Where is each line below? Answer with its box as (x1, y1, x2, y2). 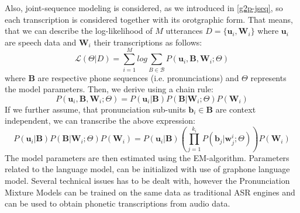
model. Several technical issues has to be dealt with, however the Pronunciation (5, 174, 290, 186)
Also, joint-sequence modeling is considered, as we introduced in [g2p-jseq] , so (5, 2, 283, 13)
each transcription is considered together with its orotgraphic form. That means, (5, 13, 293, 25)
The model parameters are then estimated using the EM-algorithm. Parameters (5, 151, 289, 163)
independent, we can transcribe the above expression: (5, 114, 195, 127)
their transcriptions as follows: (94, 36, 202, 48)
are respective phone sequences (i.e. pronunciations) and (37, 71, 239, 83)
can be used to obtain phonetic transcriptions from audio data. (5, 197, 230, 209)
